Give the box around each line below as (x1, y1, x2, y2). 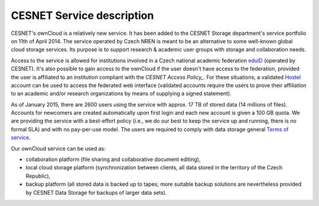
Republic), (25, 172, 51, 179)
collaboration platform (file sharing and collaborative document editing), (25, 156, 201, 163)
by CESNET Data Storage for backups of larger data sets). (25, 189, 167, 196)
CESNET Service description (11, 9, 154, 22)
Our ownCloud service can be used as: (11, 145, 106, 152)
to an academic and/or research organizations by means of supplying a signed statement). (11, 90, 232, 97)
